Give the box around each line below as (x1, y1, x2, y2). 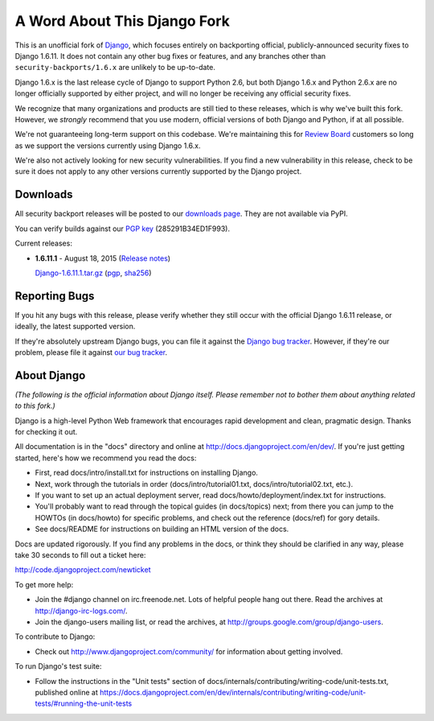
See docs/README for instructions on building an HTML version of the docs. (35, 524, 289, 534)
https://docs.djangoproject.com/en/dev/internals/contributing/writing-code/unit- (99, 687, 366, 697)
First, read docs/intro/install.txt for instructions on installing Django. (35, 468, 259, 478)
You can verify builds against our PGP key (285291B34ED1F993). (14, 224, 231, 233)
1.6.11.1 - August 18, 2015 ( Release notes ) (35, 253, 171, 263)
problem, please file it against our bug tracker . (14, 348, 168, 357)
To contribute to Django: (14, 632, 96, 641)
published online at (35, 687, 98, 697)
